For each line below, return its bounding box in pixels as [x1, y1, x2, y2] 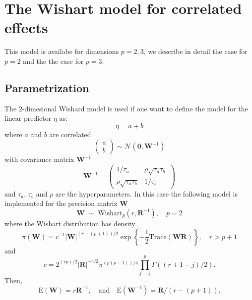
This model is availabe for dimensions [4, 46, 119, 56]
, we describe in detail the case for [143, 46, 248, 56]
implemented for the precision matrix [4, 198, 118, 208]
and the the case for [23, 55, 84, 66]
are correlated [49, 129, 91, 139]
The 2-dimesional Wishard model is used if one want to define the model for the [4, 103, 248, 113]
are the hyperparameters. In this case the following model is [55, 188, 238, 199]
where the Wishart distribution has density [4, 218, 135, 228]
